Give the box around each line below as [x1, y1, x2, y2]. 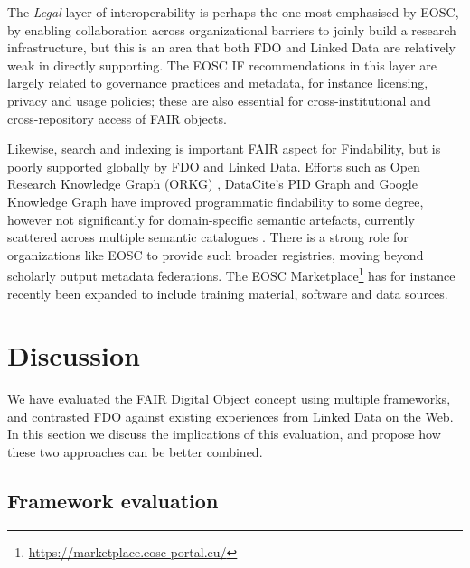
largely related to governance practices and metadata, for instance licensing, [7, 73, 428, 92]
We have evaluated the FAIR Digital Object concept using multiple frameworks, [7, 389, 451, 408]
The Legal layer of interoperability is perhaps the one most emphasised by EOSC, [7, 3, 459, 21]
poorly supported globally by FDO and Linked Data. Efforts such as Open [7, 156, 420, 175]
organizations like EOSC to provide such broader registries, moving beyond [7, 245, 424, 264]
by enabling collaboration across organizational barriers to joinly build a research [7, 20, 456, 39]
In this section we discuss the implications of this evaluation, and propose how [7, 424, 441, 443]
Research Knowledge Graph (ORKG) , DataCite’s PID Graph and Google [7, 174, 418, 193]
